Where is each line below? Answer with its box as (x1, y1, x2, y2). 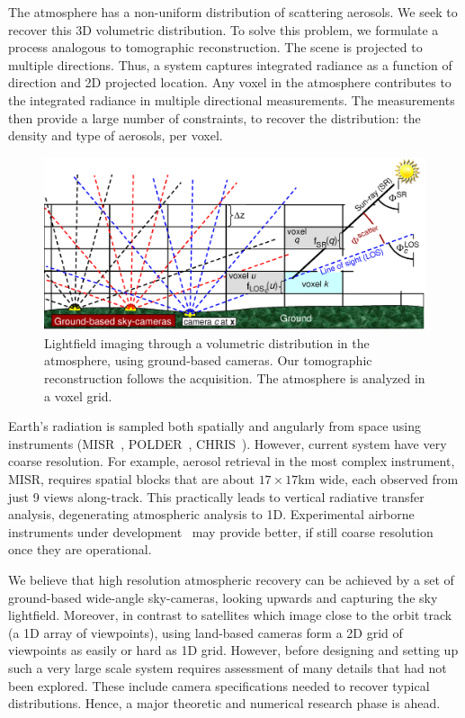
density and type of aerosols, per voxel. (8, 126, 223, 145)
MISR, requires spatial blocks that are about (8, 470, 255, 489)
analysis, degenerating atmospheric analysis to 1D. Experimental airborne (8, 505, 415, 524)
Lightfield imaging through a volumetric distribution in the (44, 333, 370, 352)
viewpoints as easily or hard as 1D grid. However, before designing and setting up (8, 641, 459, 660)
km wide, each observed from (298, 470, 459, 489)
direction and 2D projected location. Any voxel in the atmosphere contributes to (8, 73, 452, 92)
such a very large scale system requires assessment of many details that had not (8, 658, 447, 677)
